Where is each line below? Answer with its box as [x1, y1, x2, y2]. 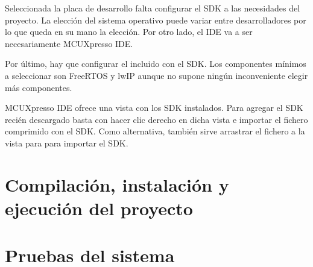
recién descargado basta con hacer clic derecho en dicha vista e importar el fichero [5, 113, 308, 125]
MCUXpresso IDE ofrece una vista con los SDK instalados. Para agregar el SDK [5, 101, 303, 114]
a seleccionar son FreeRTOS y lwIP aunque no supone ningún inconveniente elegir [5, 69, 308, 81]
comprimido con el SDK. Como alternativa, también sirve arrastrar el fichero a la [5, 125, 305, 137]
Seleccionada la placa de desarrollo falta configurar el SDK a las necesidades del [5, 2, 300, 14]
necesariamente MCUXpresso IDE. [5, 37, 133, 49]
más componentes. [5, 81, 72, 93]
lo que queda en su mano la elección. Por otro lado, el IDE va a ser [5, 25, 253, 38]
